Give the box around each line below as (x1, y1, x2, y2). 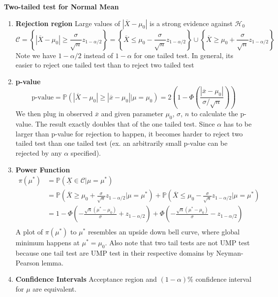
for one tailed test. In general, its (134, 50, 233, 60)
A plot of (15, 227, 43, 237)
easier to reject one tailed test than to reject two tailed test (15, 60, 194, 70)
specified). (70, 147, 101, 158)
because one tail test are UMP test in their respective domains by (15, 248, 214, 258)
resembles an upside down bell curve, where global (88, 227, 240, 237)
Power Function (15, 164, 70, 174)
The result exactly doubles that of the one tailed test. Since (35, 119, 215, 129)
